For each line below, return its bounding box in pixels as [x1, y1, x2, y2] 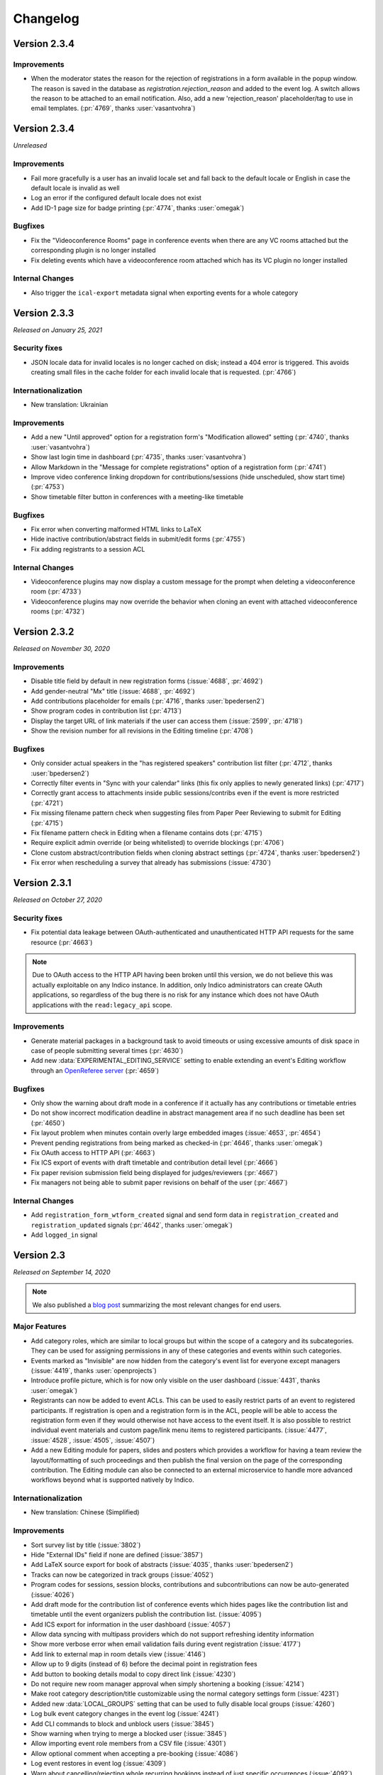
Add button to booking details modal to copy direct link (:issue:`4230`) [30, 1669, 236, 1678]
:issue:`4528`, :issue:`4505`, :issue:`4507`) [30, 1436, 155, 1444]
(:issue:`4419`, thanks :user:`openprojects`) [30, 1367, 157, 1375]
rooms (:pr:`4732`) [30, 607, 85, 616]
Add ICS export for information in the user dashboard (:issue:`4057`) [30, 1620, 231, 1629]
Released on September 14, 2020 [13, 1267, 111, 1276]
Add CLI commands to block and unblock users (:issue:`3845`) [30, 1719, 214, 1728]
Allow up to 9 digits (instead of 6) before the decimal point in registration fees [30, 1660, 258, 1668]
